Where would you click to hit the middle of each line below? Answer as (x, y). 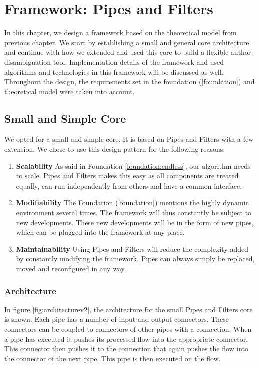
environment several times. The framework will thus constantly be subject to (134, 212)
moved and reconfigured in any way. (71, 268)
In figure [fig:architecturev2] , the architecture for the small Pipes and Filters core (128, 309)
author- (242, 52)
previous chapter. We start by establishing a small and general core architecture (127, 42)
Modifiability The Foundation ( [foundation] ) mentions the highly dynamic (132, 202)
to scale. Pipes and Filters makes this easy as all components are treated (127, 176)
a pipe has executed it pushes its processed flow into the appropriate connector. (126, 339)
